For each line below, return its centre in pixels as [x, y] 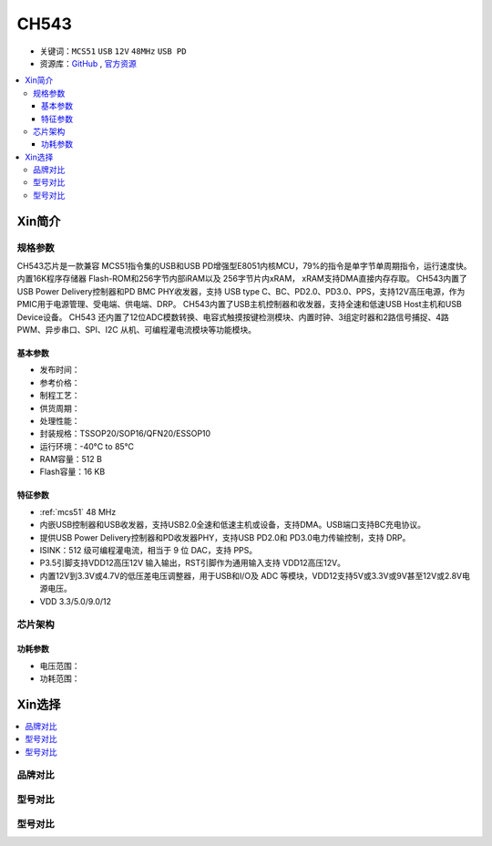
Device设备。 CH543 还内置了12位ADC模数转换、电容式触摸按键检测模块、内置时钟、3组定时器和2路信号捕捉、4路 [233, 317]
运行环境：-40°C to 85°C [87, 446]
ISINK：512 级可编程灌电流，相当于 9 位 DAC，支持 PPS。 [149, 551]
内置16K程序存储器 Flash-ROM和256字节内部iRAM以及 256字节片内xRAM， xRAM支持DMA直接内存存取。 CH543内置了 [242, 279]
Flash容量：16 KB [72, 472]
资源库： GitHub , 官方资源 [88, 63]
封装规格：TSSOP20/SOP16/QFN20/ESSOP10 [125, 434]
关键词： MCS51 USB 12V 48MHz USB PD [113, 51]
